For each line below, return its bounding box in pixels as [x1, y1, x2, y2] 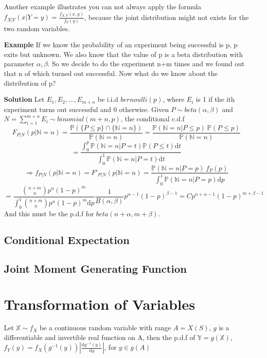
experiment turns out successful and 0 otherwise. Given [4, 104, 169, 114]
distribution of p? [4, 77, 56, 88]
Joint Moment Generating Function [4, 261, 187, 276]
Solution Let [4, 94, 45, 104]
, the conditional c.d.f [121, 113, 185, 124]
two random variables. [4, 23, 70, 33]
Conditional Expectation [4, 232, 130, 247]
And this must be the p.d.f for [4, 208, 94, 218]
